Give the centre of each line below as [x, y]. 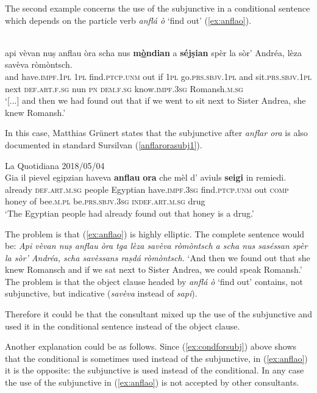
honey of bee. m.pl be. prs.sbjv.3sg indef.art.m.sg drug [105, 201]
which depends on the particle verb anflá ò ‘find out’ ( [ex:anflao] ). [128, 20]
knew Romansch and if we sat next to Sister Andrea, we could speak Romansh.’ [154, 269]
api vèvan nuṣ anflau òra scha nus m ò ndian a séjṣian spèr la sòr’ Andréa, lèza [153, 52]
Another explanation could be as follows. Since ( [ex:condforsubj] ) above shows [151, 346]
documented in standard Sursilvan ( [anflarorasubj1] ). [104, 144]
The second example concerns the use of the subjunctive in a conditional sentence [158, 8]
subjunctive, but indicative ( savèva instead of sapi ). [101, 293]
